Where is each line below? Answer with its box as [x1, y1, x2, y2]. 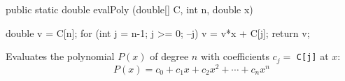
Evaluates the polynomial [6, 49, 115, 64]
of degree [150, 49, 189, 64]
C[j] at [296, 49, 329, 64]
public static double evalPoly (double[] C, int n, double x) [6, 2, 253, 16]
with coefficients [200, 49, 269, 64]
